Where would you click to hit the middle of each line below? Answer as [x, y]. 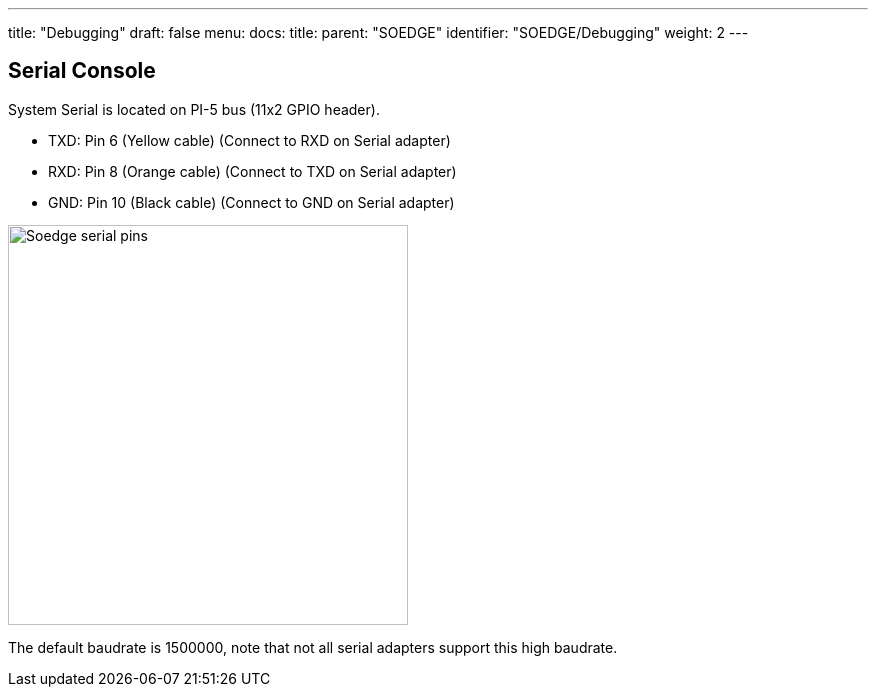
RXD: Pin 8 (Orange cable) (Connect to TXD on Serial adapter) [252, 171]
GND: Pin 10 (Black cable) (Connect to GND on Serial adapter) [251, 202]
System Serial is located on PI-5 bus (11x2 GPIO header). [194, 109]
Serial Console [82, 71]
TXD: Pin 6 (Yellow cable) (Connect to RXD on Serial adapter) [249, 140]
